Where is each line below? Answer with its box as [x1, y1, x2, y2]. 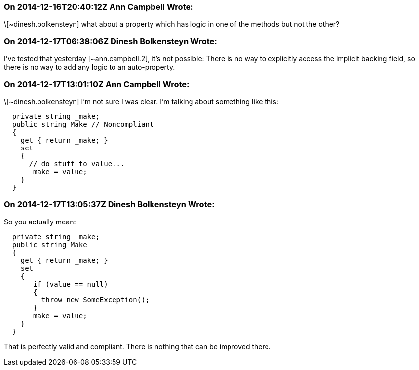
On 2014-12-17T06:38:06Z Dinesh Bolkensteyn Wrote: [4, 36, 217, 46]
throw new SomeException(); [41, 296, 150, 304]
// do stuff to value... [29, 159, 125, 168]
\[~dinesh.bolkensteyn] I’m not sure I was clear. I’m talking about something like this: [4, 97, 279, 106]
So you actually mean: [4, 217, 76, 226]
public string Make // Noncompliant [12, 120, 154, 128]
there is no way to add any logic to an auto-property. [4, 63, 175, 72]
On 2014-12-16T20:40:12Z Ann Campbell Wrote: [4, 2, 193, 12]
